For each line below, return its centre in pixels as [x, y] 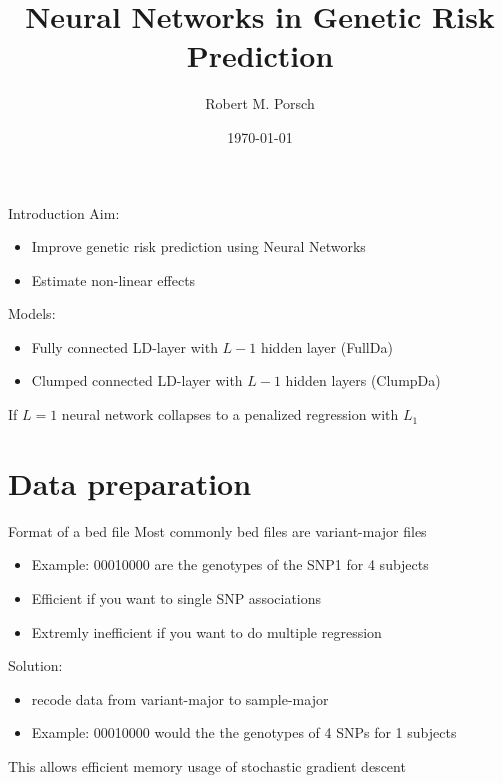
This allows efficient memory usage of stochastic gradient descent [207, 765]
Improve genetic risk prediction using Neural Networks [198, 246]
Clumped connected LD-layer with [137, 380]
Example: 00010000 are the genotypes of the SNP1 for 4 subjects [230, 564]
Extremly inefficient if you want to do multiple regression [206, 631]
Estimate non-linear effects [113, 279]
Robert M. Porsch [260, 103]
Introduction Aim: [64, 212]
